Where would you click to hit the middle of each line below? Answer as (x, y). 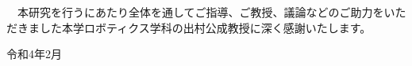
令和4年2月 (34, 54)
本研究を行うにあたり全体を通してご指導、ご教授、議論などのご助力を (200, 12)
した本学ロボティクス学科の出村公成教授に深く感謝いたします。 (205, 27)
